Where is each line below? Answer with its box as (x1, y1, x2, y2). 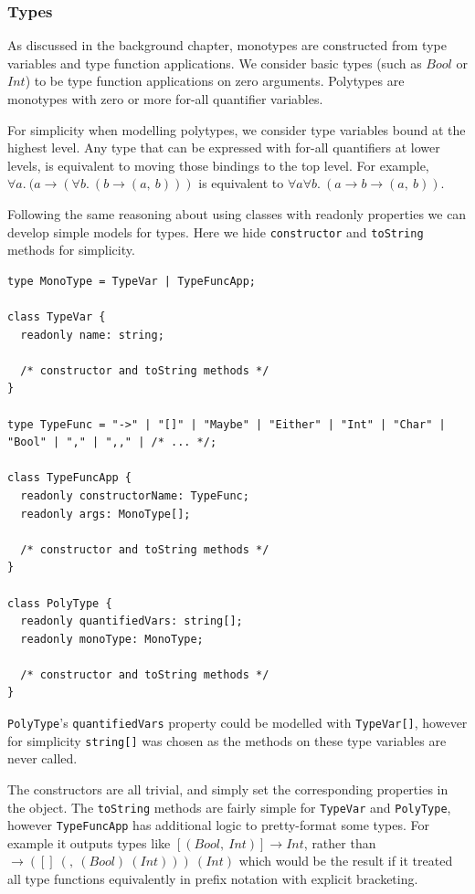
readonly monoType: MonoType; (20, 632, 204, 646)
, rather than (303, 833, 376, 852)
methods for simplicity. (7, 240, 135, 259)
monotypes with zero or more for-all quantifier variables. (7, 89, 323, 108)
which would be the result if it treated (238, 851, 453, 870)
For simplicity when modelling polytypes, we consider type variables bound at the (7, 120, 466, 139)
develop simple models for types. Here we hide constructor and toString (7, 222, 424, 241)
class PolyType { (7, 596, 112, 610)
